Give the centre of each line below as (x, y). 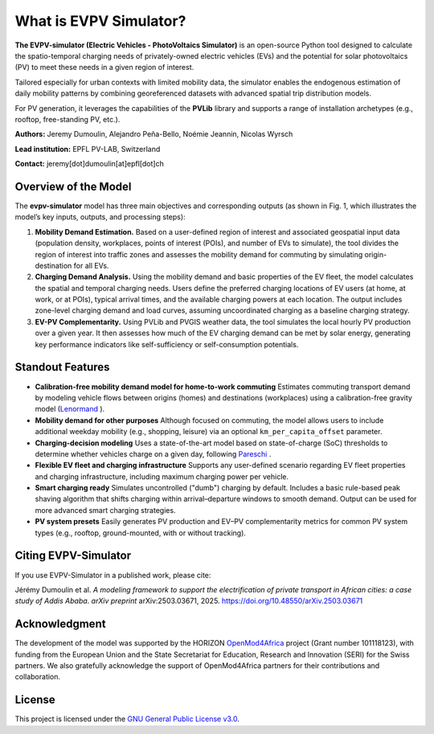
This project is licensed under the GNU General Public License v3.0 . (127, 719)
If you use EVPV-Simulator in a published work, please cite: (113, 575)
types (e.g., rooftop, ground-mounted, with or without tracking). (141, 533)
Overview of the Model (73, 186)
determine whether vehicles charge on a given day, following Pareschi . (153, 453)
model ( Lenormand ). (70, 409)
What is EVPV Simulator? (100, 21)
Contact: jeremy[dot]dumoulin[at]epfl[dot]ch (89, 164)
